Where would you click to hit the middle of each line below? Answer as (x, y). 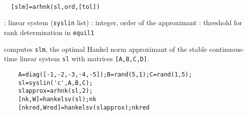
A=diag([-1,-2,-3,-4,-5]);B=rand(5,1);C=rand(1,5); (105, 74)
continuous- (227, 49)
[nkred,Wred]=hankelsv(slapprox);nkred (84, 107)
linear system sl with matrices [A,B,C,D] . (84, 58)
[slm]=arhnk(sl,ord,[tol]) (56, 7)
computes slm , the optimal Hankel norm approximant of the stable (106, 49)
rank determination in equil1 (49, 32)
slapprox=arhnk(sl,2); (55, 91)
